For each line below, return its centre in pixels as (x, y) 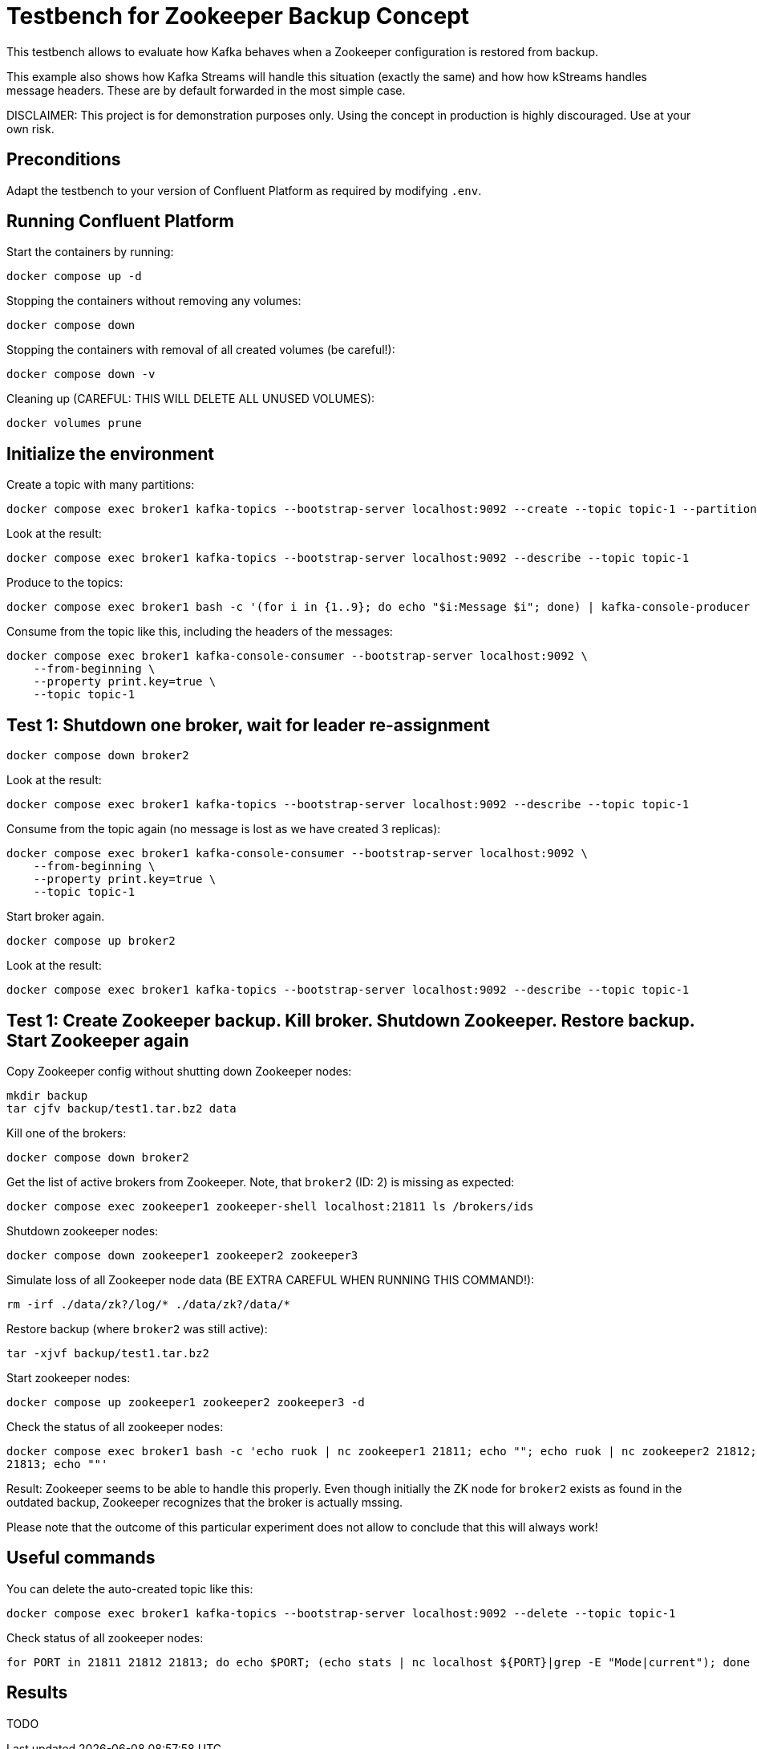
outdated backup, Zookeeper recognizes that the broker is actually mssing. (205, 1502)
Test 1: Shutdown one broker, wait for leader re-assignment (248, 725)
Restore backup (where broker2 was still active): (137, 1328)
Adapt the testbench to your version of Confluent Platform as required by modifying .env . (244, 190)
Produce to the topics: (65, 583)
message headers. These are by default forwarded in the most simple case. (206, 90)
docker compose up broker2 (91, 941)
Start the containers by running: (90, 252)
